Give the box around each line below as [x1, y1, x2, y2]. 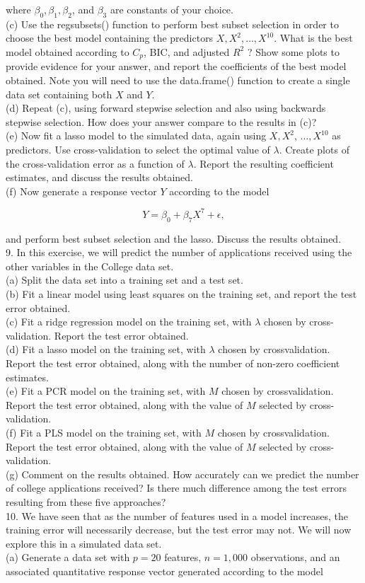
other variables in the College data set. [6, 258, 174, 273]
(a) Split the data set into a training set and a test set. [6, 272, 243, 287]
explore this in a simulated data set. [6, 536, 162, 550]
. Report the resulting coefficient [193, 156, 334, 171]
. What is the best [274, 30, 353, 45]
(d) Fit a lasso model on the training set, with [6, 342, 206, 357]
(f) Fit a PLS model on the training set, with [6, 425, 202, 439]
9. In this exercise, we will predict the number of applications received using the [6, 245, 352, 260]
